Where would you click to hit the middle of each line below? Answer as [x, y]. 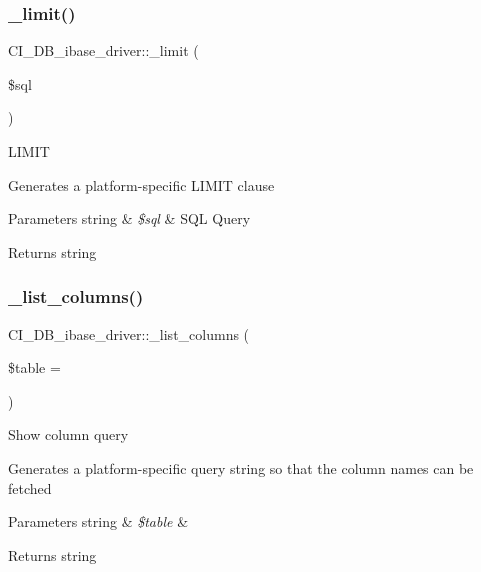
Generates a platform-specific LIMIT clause [141, 184]
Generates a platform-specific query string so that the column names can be [241, 467]
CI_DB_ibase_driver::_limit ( [103, 50]
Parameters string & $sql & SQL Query [129, 218]
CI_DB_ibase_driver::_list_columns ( [129, 333]
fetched [30, 487]
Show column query [68, 434]
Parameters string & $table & [98, 521]
